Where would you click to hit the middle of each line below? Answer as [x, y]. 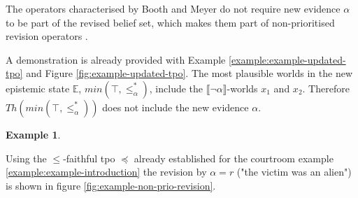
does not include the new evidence [176, 107]
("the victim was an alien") [294, 172]
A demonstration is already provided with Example [116, 59]
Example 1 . [33, 134]
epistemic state [38, 88]
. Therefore [326, 88]
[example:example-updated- [287, 59]
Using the [26, 158]
